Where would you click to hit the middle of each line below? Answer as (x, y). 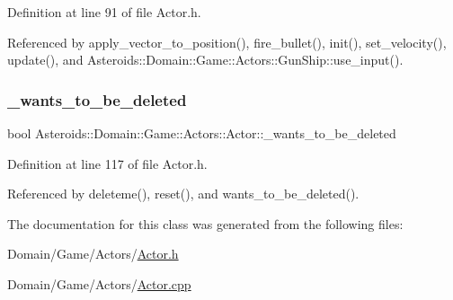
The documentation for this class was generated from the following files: (205, 223)
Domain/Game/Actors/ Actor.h (93, 254)
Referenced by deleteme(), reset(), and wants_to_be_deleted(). (183, 194)
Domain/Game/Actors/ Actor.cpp (99, 283)
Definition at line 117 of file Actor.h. (107, 163)
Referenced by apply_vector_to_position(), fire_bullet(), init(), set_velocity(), (227, 42)
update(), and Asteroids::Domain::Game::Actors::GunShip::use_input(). (205, 60)
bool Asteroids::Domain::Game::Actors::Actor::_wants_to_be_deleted (202, 133)
